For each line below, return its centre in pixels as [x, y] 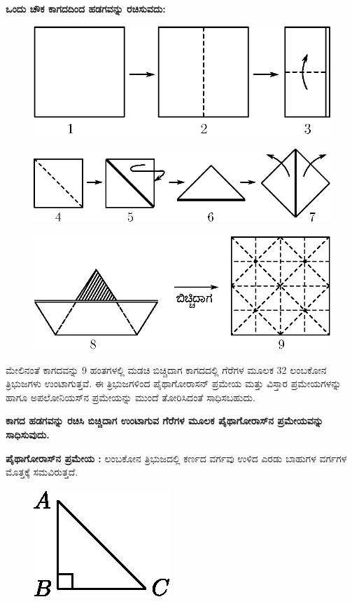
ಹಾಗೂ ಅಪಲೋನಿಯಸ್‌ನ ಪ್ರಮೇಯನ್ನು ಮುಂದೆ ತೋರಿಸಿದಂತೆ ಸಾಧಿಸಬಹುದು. [131, 397]
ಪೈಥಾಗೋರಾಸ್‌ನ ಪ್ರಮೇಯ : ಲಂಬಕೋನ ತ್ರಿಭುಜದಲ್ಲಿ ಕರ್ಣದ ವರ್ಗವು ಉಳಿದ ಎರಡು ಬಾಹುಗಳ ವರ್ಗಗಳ [176, 458]
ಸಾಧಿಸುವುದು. [28, 435]
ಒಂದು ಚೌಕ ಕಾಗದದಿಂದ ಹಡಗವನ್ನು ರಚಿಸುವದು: [86, 8]
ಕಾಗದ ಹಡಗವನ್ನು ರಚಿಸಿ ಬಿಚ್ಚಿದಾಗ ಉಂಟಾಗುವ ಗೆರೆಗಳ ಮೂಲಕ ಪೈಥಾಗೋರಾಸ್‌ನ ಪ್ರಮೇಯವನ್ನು [164, 421]
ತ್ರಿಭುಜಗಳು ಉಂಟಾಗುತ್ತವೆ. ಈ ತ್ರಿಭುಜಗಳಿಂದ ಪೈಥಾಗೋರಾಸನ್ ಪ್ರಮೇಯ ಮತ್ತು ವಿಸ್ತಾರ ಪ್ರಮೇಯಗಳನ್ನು [174, 383]
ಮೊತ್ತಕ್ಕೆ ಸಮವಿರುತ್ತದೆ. [42, 472]
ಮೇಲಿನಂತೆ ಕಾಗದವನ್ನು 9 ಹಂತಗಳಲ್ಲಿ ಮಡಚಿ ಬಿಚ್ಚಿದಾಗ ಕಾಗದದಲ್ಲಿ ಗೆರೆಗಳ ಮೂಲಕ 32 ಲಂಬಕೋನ [166, 369]
